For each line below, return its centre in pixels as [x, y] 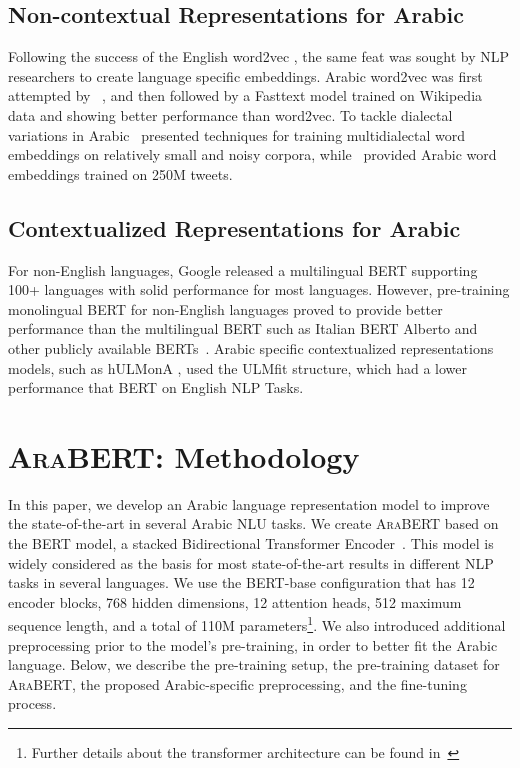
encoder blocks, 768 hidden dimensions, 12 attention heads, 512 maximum [235, 601]
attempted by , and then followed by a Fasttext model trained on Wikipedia [245, 95]
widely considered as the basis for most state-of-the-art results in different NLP [251, 562]
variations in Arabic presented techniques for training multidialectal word [237, 134]
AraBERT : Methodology [184, 455]
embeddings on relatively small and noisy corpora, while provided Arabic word [252, 154]
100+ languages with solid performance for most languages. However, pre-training [259, 289]
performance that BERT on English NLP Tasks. [156, 387]
